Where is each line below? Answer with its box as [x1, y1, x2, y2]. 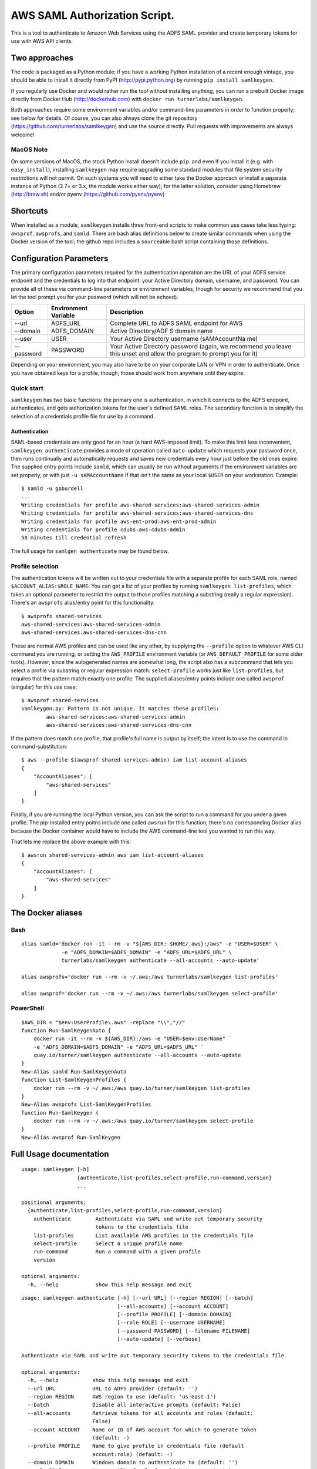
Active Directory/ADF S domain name [110, 327, 213, 335]
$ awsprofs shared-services [21, 613, 102, 619]
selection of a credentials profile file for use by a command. [11, 412, 155, 420]
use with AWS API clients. [11, 37, 73, 44]
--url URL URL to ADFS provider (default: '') [27, 1385, 198, 1392]
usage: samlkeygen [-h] [21, 1166, 90, 1173]
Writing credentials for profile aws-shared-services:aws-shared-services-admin [21, 501, 260, 508]
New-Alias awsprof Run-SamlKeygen [21, 1134, 120, 1141]
